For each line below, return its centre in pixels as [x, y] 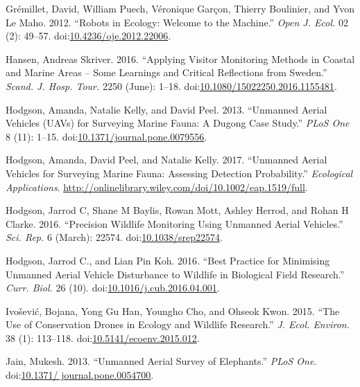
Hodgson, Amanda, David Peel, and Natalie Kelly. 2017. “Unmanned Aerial [166, 160]
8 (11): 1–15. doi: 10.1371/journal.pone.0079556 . [106, 136]
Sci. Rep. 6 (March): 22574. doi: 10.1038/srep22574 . [114, 237]
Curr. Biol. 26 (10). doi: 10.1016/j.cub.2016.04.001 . [113, 288]
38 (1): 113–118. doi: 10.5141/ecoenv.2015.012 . [103, 337]
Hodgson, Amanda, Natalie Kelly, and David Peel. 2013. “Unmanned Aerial [166, 109]
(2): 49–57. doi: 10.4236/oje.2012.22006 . [88, 36]
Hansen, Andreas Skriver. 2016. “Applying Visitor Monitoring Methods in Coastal [180, 58]
